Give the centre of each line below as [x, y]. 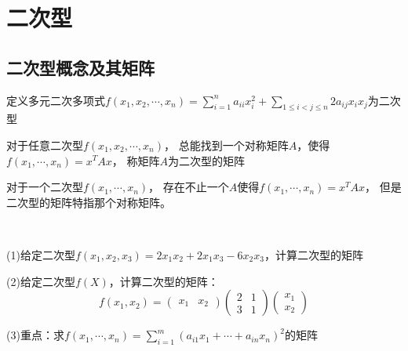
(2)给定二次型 [41, 281]
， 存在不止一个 [189, 187]
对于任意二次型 [45, 145]
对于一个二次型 [45, 187]
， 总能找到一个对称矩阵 [226, 145]
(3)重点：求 [35, 335]
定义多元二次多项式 [56, 100]
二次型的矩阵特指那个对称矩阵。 [89, 202]
